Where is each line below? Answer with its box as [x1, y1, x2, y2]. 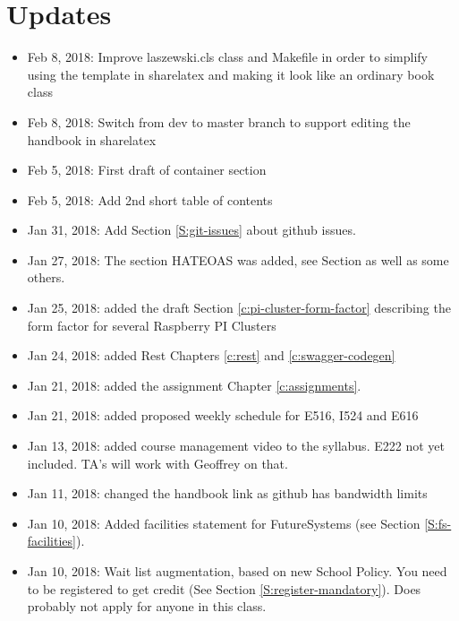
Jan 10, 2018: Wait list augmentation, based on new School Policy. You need [27, 562, 447, 580]
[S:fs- [424, 513, 452, 532]
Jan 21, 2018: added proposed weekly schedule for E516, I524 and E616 [27, 406, 419, 425]
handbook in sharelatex [27, 130, 157, 149]
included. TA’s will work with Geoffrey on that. [27, 453, 288, 472]
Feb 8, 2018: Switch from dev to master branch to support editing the [27, 112, 411, 131]
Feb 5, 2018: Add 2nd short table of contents [27, 190, 273, 209]
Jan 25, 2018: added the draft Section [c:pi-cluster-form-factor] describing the [27, 298, 451, 317]
